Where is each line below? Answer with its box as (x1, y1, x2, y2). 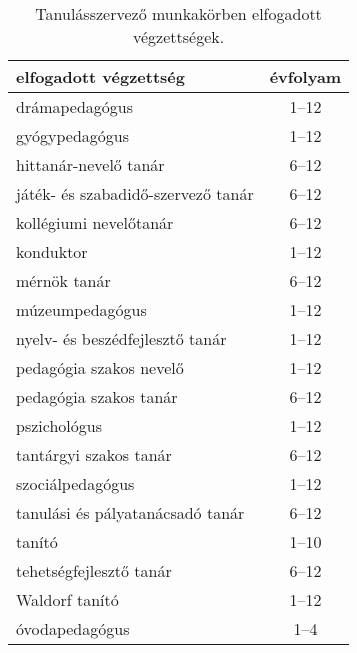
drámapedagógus (16, 95, 134, 118)
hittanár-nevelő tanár (16, 153, 165, 176)
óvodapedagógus (16, 617, 130, 640)
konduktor (16, 240, 88, 263)
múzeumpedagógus (16, 298, 147, 321)
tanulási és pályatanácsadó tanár (16, 501, 245, 524)
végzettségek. (133, 25, 225, 48)
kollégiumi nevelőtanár (16, 211, 174, 234)
